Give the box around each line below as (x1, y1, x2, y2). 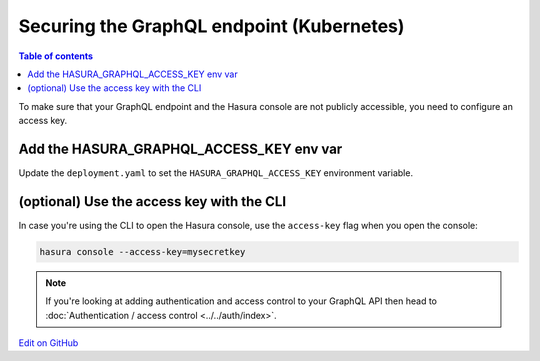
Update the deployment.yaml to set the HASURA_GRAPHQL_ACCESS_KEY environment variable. (18, 167, 414, 179)
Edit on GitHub (18, 337, 79, 349)
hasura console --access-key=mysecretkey (39, 246, 246, 257)
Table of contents (18, 50, 94, 62)
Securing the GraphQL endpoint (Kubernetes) (18, 15, 405, 37)
